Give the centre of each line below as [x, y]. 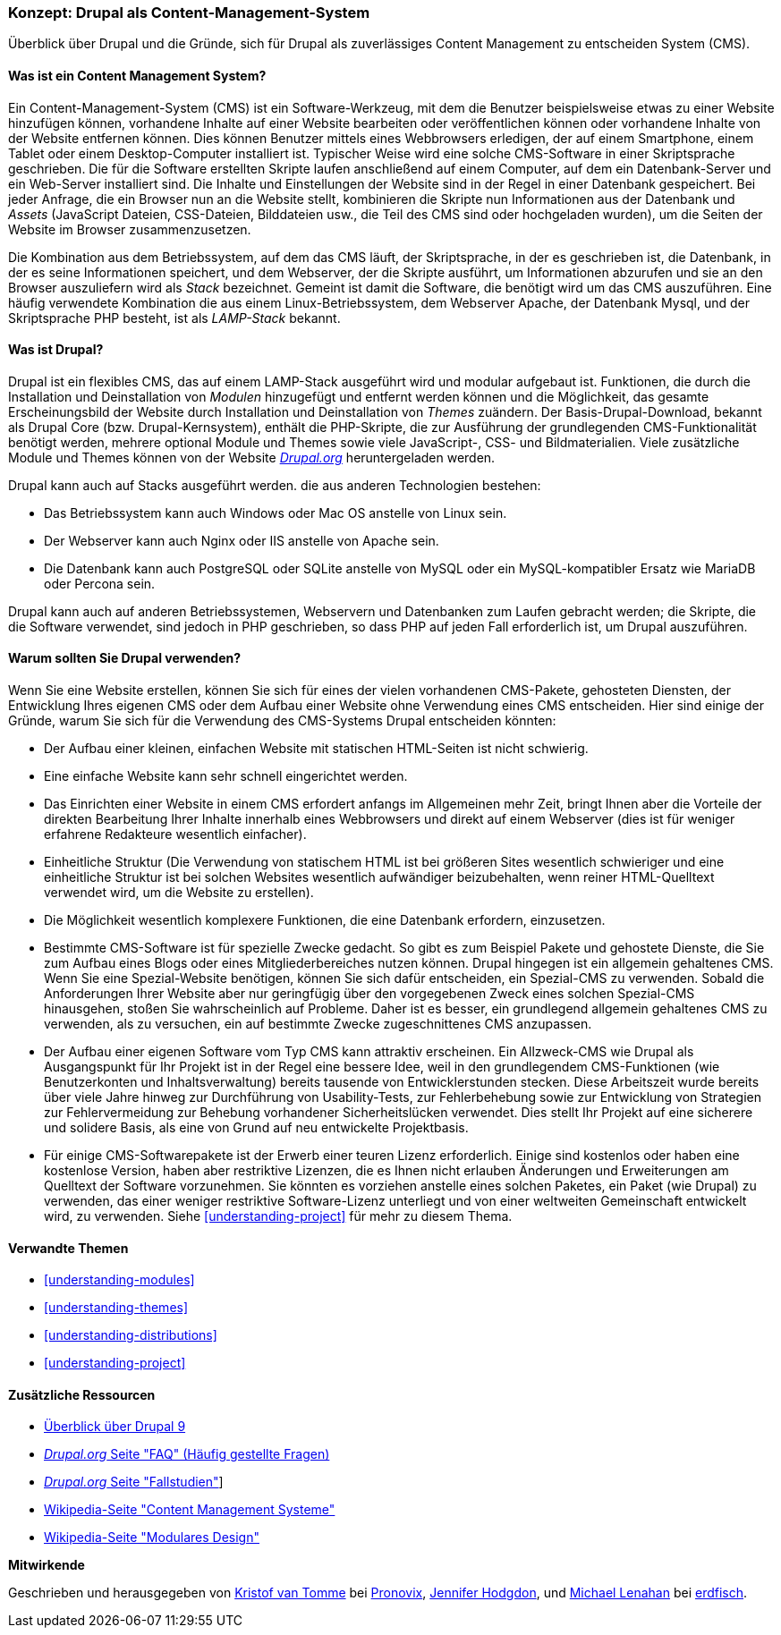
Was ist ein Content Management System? [137, 75]
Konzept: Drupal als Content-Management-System [189, 13]
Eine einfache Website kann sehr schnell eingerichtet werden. [226, 776]
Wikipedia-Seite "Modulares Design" [152, 1538]
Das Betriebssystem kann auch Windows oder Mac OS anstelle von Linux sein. [276, 513]
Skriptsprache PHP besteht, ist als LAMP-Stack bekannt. [174, 318]
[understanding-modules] [119, 1280]
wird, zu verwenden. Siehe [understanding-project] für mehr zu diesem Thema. [278, 1216]
